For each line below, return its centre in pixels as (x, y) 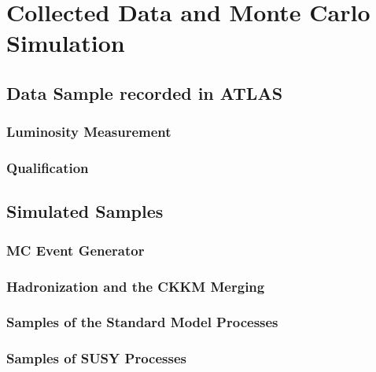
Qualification (48, 168)
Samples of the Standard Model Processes (142, 322)
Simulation (66, 43)
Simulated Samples (85, 211)
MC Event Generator (76, 250)
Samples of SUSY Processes (96, 358)
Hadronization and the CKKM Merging (136, 286)
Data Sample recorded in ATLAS (145, 92)
